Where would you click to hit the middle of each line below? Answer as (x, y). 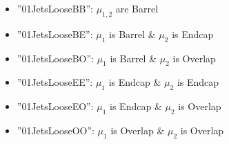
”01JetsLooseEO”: (55, 106)
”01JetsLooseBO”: (55, 58)
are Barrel (137, 8)
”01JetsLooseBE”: (55, 34)
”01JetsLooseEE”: (55, 82)
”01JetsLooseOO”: (56, 130)
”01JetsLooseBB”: (55, 8)
